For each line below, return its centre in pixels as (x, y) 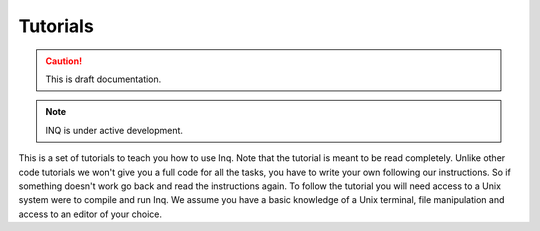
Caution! (64, 61)
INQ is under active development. (114, 130)
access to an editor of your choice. (90, 214)
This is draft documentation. (103, 79)
